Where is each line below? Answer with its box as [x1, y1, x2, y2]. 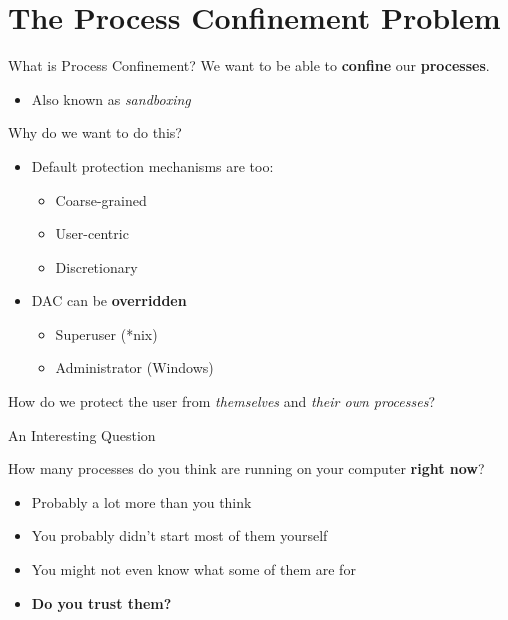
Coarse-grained [55, 189, 147, 210]
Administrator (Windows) [55, 357, 214, 378]
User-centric [55, 223, 129, 244]
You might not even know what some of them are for [31, 559, 356, 580]
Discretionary [55, 256, 138, 277]
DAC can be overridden [31, 290, 187, 311]
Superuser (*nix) [55, 323, 158, 344]
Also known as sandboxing [31, 88, 191, 109]
